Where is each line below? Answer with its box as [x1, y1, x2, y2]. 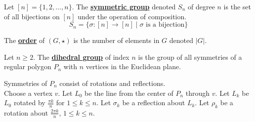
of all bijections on [4, 11, 60, 21]
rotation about [4, 107, 48, 118]
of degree [188, 1, 215, 11]
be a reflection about [122, 97, 185, 108]
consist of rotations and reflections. [59, 78, 166, 88]
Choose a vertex [4, 87, 53, 98]
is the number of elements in [73, 35, 160, 45]
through [185, 87, 210, 98]
